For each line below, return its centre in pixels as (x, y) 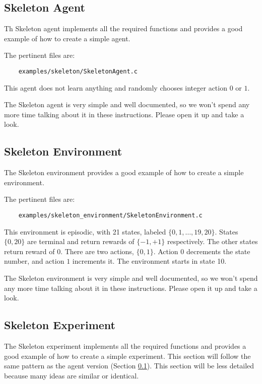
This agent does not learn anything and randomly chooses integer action (116, 87)
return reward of (29, 251)
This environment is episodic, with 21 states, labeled (85, 231)
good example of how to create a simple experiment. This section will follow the (127, 356)
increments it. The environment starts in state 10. (149, 261)
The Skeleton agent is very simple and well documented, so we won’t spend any (127, 104)
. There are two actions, (97, 251)
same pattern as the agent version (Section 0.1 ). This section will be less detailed (129, 366)
